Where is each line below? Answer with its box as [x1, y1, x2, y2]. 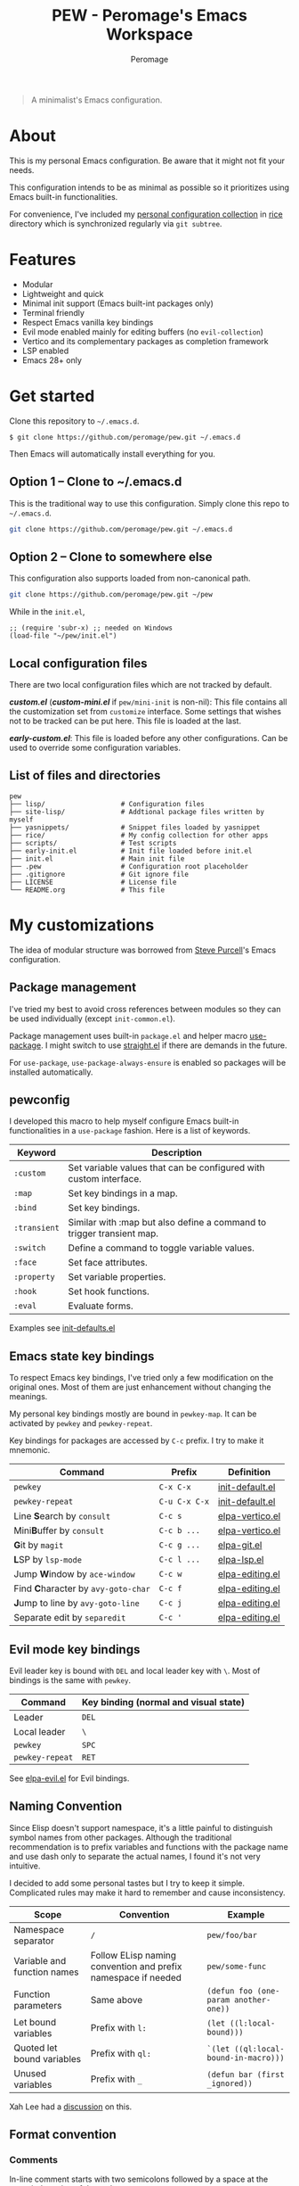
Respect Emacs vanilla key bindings [21, 317, 154, 327]
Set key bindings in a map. [68, 1187, 178, 1200]
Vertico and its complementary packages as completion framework [21, 335, 269, 346]
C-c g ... [158, 1540, 200, 1550]
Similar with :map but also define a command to [68, 1217, 267, 1229]
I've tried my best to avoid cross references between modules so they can [9, 1003, 281, 1014]
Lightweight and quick [21, 288, 104, 299]
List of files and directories [9, 768, 161, 783]
